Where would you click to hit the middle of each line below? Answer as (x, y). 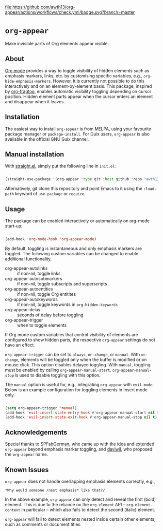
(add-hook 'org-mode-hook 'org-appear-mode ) (51, 239)
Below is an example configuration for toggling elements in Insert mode (76, 390)
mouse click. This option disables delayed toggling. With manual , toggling (78, 364)
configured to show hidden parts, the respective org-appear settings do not (80, 340)
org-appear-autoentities (29, 289)
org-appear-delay (23, 309)
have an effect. (20, 345)
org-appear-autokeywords (32, 299)
